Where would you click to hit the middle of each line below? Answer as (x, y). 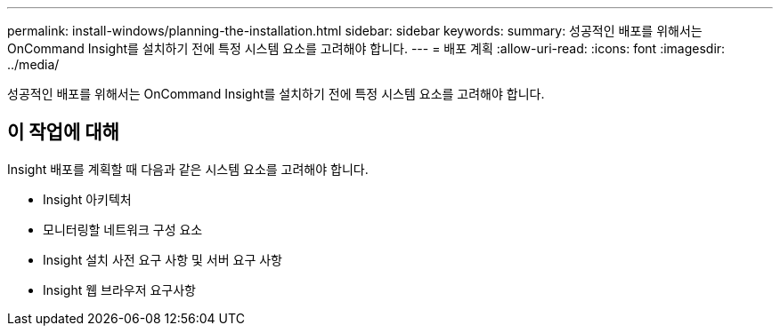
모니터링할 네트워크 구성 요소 (123, 229)
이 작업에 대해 (63, 132)
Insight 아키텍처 (87, 199)
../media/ (33, 64)
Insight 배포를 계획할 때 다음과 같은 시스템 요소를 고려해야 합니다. (188, 169)
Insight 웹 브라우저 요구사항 (119, 289)
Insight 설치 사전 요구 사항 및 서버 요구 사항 (162, 259)
